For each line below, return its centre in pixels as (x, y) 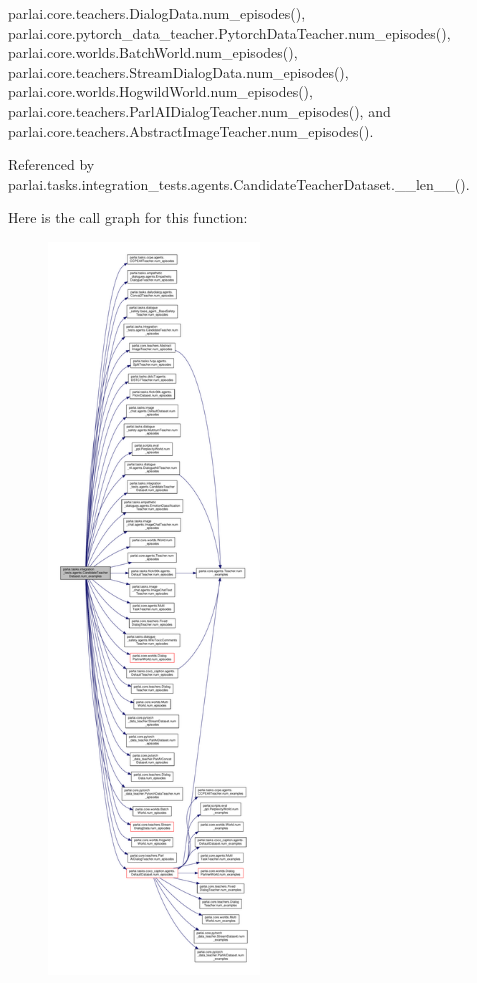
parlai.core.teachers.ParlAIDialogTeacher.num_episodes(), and (199, 110)
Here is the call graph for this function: (128, 217)
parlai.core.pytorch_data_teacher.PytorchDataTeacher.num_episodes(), (229, 32)
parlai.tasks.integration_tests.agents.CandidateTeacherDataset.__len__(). (239, 183)
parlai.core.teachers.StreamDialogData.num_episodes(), (178, 71)
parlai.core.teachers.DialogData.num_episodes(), (157, 13)
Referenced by (51, 164)
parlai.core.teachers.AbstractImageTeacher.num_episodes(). (191, 130)
